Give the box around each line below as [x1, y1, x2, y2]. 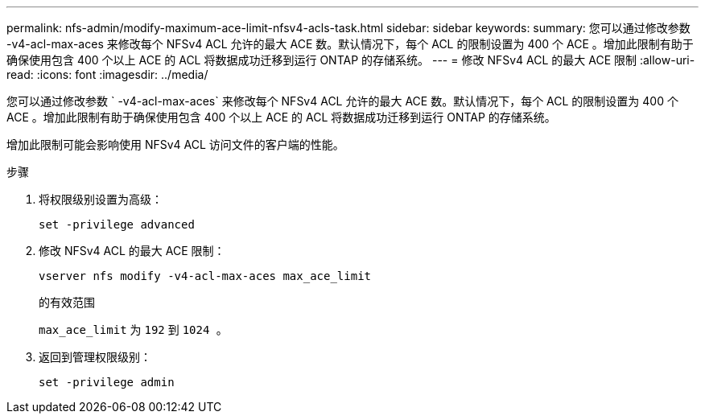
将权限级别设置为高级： [39, 192, 163, 206]
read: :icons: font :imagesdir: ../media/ [6, 68, 208, 81]
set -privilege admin [39, 376, 175, 389]
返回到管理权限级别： [39, 350, 151, 364]
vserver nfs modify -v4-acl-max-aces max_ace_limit [39, 270, 372, 282]
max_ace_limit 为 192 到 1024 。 [39, 323, 228, 336]
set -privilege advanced [39, 218, 195, 231]
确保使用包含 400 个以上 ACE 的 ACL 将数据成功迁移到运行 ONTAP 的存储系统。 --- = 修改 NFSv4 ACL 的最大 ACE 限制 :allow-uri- [6, 53, 695, 67]
